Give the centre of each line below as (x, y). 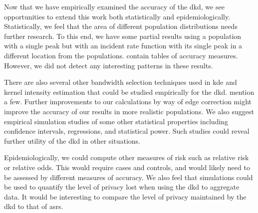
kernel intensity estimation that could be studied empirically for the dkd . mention (129, 92)
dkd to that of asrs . (34, 206)
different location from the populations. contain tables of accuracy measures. (121, 55)
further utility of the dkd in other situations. (72, 140)
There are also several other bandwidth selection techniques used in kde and (121, 82)
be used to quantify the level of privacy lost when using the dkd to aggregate (122, 187)
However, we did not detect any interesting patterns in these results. (109, 65)
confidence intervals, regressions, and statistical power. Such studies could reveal (127, 131)
